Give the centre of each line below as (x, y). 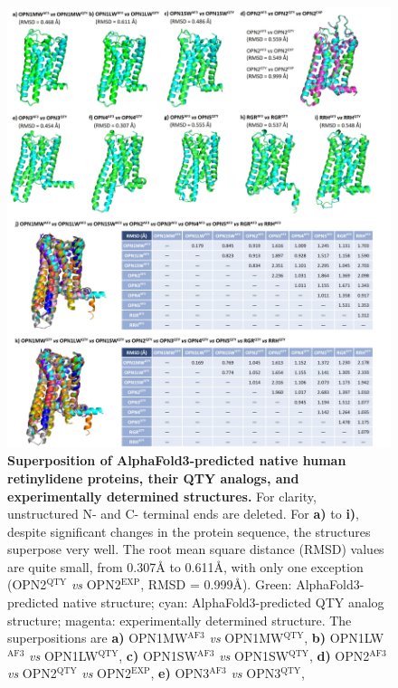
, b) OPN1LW (344, 638)
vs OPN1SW (254, 655)
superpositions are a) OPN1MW (98, 638)
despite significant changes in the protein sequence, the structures (189, 531)
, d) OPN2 (339, 655)
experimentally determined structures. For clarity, (162, 496)
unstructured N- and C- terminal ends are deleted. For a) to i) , (184, 514)
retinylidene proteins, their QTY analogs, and (153, 478)
